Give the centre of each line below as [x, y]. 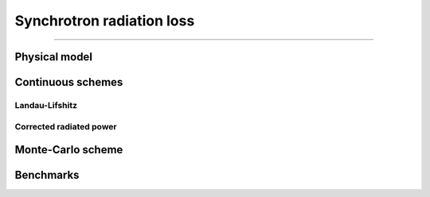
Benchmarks [47, 175]
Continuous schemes [69, 82]
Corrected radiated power [66, 126]
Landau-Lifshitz [46, 105]
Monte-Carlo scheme [69, 150]
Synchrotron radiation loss [105, 21]
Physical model [54, 57]
